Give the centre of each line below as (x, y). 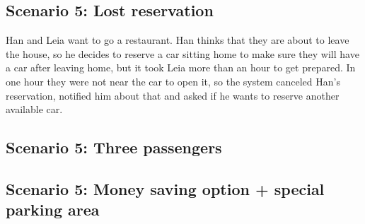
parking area (53, 210)
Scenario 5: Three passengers (114, 147)
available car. (34, 109)
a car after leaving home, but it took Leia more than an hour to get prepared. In (181, 67)
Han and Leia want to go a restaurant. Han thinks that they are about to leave (178, 40)
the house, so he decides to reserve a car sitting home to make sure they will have (182, 53)
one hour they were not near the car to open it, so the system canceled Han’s (173, 81)
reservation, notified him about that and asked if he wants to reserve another (173, 95)
